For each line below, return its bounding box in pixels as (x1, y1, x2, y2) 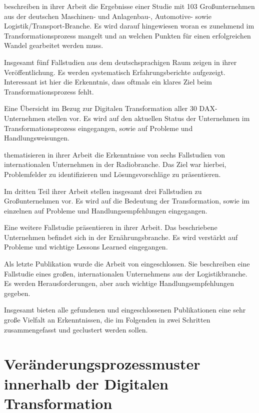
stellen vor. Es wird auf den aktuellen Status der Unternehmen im (47, 112, 250, 123)
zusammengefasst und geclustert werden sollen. (4, 324, 148, 334)
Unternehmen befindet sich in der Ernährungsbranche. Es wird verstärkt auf (4, 231, 238, 242)
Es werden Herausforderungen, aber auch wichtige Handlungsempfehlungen (4, 278, 234, 288)
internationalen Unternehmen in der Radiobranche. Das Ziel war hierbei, (4, 159, 226, 169)
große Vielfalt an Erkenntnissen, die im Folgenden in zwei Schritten (4, 314, 210, 325)
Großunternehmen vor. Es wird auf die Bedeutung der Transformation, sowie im (4, 195, 250, 206)
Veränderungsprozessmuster (4, 353, 200, 374)
